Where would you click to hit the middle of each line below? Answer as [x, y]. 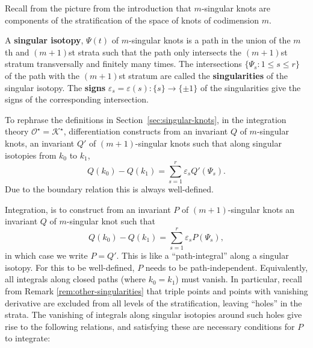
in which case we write [46, 255]
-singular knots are [236, 8]
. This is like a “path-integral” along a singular [203, 255]
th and [17, 52]
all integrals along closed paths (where [76, 279]
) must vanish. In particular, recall [239, 279]
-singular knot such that [111, 221]
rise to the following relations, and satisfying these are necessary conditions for [150, 326]
